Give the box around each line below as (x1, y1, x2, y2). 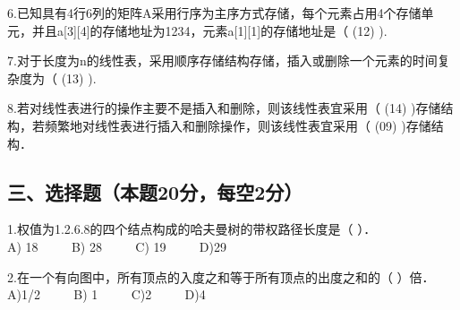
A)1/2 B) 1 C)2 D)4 (7, 285, 206, 304)
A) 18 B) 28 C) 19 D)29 (7, 237, 226, 255)
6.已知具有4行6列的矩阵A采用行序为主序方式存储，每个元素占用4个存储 (7, 4, 422, 22)
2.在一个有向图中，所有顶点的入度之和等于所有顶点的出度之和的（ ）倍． (7, 267, 435, 286)
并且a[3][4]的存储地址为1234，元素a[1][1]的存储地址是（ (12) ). (31, 21, 388, 39)
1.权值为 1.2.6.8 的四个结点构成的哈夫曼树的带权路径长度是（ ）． (7, 220, 377, 238)
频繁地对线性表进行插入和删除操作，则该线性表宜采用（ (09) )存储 (44, 116, 431, 134)
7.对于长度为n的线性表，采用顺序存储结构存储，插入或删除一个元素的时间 (7, 51, 438, 70)
